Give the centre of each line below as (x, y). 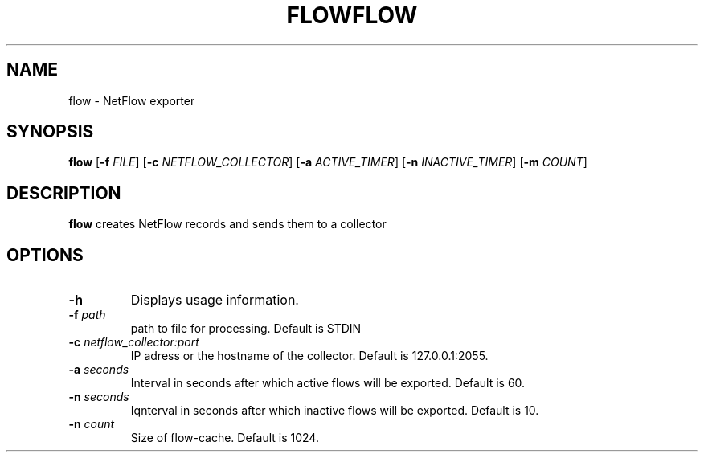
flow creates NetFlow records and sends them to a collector (227, 224)
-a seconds (99, 370)
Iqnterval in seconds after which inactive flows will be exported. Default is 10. (335, 411)
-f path (87, 315)
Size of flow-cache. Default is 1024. (225, 438)
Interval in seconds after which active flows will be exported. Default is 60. (328, 383)
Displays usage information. (215, 300)
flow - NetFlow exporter (132, 100)
